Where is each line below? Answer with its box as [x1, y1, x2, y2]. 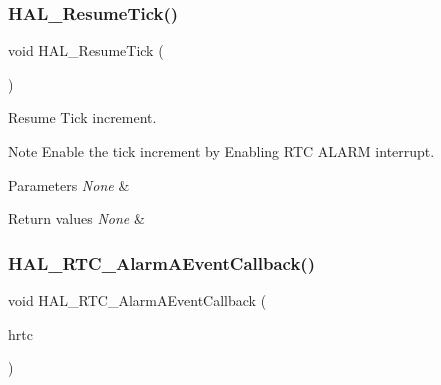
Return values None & [8, 208, 145, 229]
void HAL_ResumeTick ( [8, 40, 164, 61]
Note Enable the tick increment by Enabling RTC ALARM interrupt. [8, 141, 435, 161]
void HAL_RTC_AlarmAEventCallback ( [8, 290, 267, 310]
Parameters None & [8, 174, 130, 195]
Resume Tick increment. [8, 107, 157, 128]
